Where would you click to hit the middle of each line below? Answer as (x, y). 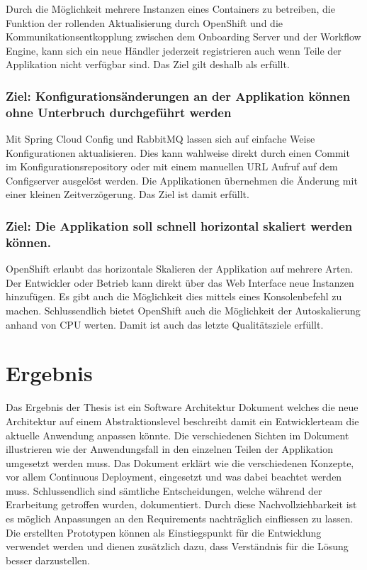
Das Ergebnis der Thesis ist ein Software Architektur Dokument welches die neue (182, 407)
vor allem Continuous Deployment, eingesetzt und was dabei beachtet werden (174, 477)
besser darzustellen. (48, 560)
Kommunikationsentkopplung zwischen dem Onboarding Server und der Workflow (183, 37)
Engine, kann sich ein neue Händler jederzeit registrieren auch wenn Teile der (174, 50)
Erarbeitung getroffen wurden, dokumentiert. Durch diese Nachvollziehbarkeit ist (181, 504)
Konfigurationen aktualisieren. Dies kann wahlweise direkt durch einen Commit (178, 152)
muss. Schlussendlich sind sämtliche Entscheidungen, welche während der (164, 490)
